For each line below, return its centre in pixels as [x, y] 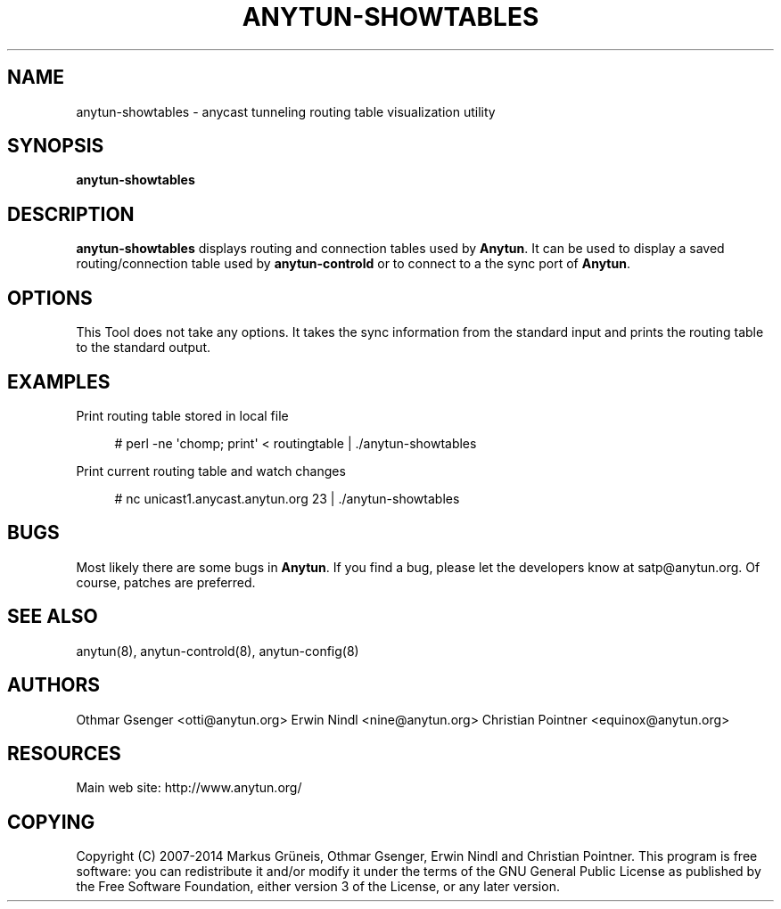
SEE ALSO [53, 617]
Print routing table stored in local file [182, 415]
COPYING [51, 822]
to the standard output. [143, 348]
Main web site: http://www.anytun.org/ [189, 788]
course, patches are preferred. [166, 582]
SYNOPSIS [56, 146]
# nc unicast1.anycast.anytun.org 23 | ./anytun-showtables [287, 498]
